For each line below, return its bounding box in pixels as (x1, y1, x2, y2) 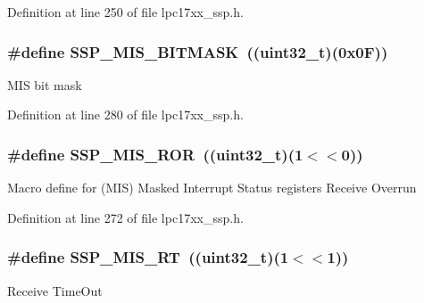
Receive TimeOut (7, 281, 103, 299)
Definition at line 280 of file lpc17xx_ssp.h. (7, 105, 244, 124)
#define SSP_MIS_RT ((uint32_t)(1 (7, 246, 289, 268)
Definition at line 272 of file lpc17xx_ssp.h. (7, 208, 244, 226)
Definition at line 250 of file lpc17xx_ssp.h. (7, 3, 244, 20)
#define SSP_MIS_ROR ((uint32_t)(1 (7, 143, 303, 165)
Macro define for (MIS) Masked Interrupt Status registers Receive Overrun (7, 178, 417, 197)
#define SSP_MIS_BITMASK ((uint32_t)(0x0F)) (7, 40, 388, 62)
